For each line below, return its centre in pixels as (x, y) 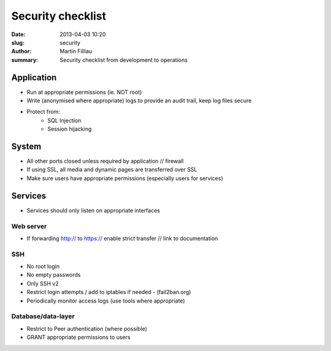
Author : (21, 51)
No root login (43, 266)
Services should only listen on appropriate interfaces (93, 210)
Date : (18, 34)
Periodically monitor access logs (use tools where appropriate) (106, 301)
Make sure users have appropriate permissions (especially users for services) (125, 178)
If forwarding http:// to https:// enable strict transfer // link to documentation (122, 238)
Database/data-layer (43, 317)
